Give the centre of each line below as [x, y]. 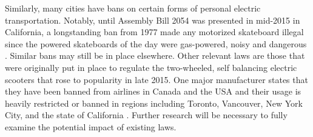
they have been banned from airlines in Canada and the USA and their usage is [153, 91]
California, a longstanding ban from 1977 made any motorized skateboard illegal [154, 32]
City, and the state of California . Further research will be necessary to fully [146, 115]
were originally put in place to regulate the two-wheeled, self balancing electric [151, 67]
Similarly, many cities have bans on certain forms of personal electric [133, 8]
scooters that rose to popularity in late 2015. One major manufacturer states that [156, 79]
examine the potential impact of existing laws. [91, 126]
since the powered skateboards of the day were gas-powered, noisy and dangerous [156, 43]
